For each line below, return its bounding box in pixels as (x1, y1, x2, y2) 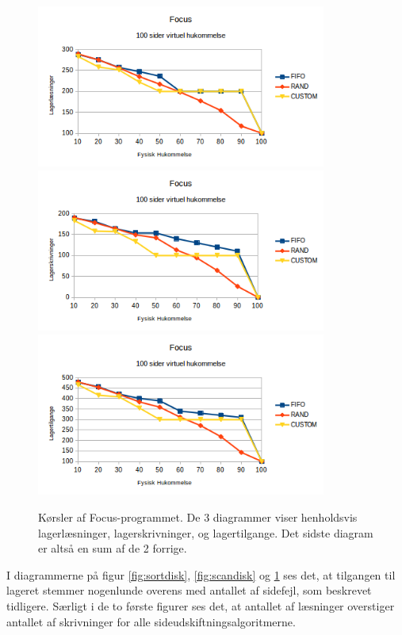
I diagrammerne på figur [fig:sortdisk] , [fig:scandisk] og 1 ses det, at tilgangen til (6, 566, 396, 583)
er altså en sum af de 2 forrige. (38, 540, 187, 557)
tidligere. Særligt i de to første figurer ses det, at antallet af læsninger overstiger (6, 598, 395, 614)
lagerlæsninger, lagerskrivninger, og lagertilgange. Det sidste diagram (38, 524, 373, 541)
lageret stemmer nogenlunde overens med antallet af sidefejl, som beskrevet (6, 582, 372, 599)
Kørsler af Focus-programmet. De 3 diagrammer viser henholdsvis (38, 509, 358, 526)
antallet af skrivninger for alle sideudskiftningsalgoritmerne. (6, 613, 296, 629)
